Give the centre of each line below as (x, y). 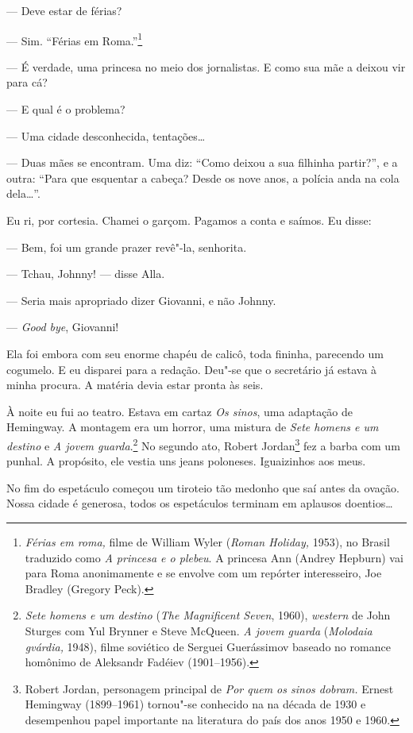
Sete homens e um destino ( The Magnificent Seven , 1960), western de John (208, 615)
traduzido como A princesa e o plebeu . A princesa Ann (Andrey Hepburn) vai (214, 557)
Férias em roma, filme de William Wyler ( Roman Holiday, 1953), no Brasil (207, 541)
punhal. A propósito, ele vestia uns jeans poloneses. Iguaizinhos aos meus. (186, 461)
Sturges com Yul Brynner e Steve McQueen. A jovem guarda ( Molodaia (199, 630)
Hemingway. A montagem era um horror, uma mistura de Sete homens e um (193, 427)
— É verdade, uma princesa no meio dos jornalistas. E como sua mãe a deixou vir (206, 66)
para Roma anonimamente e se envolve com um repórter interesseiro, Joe (203, 573)
